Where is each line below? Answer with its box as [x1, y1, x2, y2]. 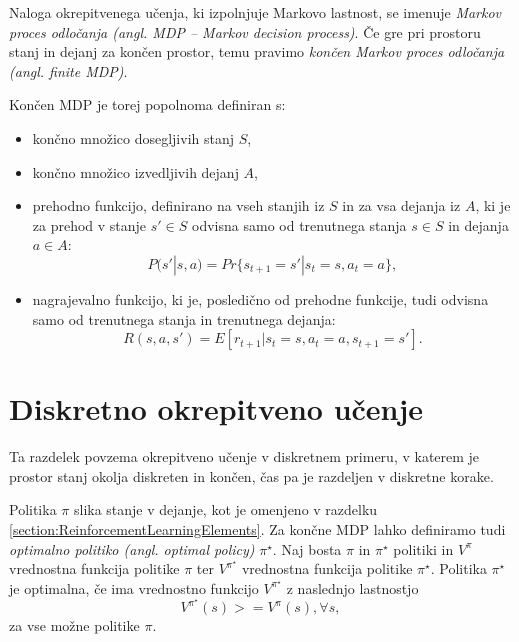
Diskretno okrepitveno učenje [9, 388, 424, 429]
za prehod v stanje [32, 214, 147, 235]
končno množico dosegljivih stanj [32, 127, 235, 148]
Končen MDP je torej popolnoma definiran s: [9, 94, 286, 115]
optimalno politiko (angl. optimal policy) [9, 538, 255, 559]
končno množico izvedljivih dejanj [32, 161, 239, 182]
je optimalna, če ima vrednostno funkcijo [9, 577, 259, 598]
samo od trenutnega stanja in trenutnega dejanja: [32, 308, 336, 329]
